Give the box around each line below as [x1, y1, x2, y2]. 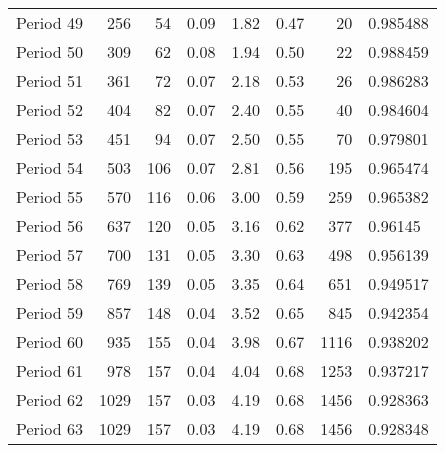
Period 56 [16, 214, 83, 237]
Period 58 [16, 272, 83, 295]
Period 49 [16, 11, 83, 34]
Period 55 [16, 185, 83, 208]
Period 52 [16, 98, 83, 121]
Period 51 [16, 69, 83, 92]
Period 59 [16, 301, 83, 324]
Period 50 [16, 40, 83, 63]
